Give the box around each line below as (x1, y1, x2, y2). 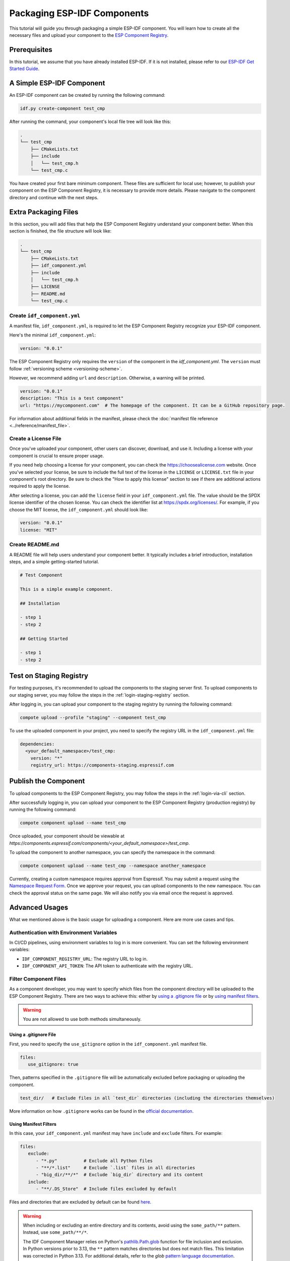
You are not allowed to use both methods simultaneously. (23, 1016, 142, 1022)
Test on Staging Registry (9, 671, 89, 680)
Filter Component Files (9, 975, 66, 982)
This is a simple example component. (20, 586, 113, 592)
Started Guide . (9, 66, 40, 72)
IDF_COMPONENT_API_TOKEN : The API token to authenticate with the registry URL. (22, 963, 193, 969)
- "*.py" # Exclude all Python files (36, 1158, 153, 1164)
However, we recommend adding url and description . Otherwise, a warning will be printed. (9, 375, 205, 381)
